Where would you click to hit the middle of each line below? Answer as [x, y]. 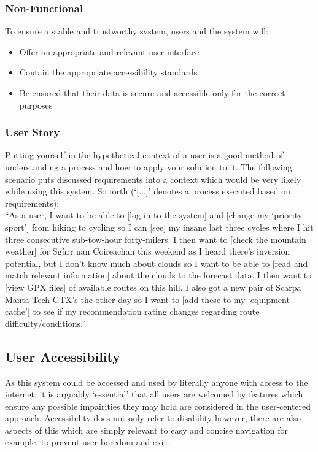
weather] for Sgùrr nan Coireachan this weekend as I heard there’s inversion [148, 251]
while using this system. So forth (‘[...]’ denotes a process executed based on [148, 191]
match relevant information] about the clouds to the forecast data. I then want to [158, 275]
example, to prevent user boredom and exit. [87, 442]
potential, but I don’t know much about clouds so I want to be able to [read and [157, 263]
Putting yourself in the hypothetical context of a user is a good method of [144, 155]
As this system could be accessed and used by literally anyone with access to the [157, 382]
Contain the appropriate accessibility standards [108, 72]
